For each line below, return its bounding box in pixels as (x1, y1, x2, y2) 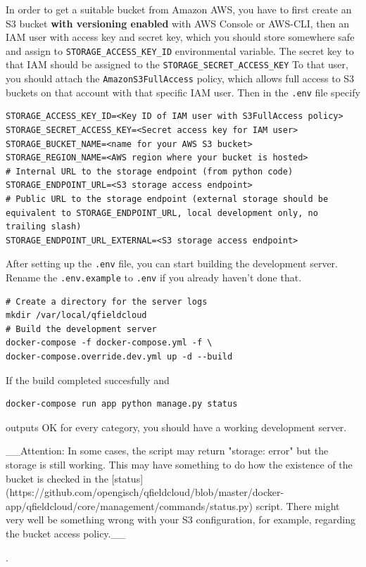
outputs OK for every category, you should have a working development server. (6, 419, 347, 434)
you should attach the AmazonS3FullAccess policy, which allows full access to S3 (6, 71, 355, 86)
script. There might (255, 498, 340, 513)
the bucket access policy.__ (6, 525, 126, 540)
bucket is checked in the (6, 471, 108, 485)
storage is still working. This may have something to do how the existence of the (6, 457, 353, 471)
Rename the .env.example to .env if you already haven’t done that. (6, 270, 302, 284)
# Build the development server (6, 324, 157, 334)
